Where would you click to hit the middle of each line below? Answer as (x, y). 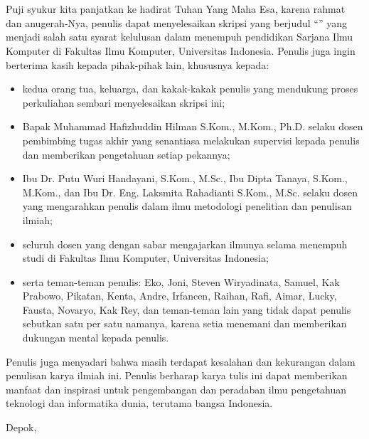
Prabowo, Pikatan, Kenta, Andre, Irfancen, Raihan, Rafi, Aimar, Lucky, (180, 296)
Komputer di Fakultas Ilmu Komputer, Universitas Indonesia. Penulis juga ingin (181, 50)
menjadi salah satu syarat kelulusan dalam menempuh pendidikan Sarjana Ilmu (180, 37)
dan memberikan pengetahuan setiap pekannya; (126, 154)
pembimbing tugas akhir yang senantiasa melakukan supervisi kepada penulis (191, 140)
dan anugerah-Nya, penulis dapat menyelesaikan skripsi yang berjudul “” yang (176, 22)
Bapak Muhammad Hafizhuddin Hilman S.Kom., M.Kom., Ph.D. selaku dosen (193, 126)
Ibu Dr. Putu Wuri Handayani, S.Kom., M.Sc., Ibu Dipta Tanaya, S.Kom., (185, 178)
